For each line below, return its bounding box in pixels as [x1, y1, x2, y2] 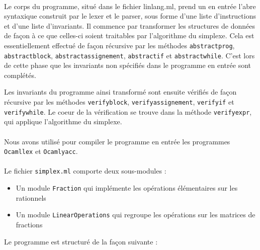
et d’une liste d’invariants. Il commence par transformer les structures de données [4, 20, 255, 31]
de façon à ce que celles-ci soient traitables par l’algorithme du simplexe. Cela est [4, 30, 254, 41]
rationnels [16, 192, 46, 203]
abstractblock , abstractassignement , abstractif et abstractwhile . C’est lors [4, 50, 255, 60]
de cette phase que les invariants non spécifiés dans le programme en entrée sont [4, 60, 251, 70]
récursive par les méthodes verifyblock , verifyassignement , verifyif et [4, 97, 234, 107]
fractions [16, 219, 43, 229]
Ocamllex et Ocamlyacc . [4, 146, 78, 156]
